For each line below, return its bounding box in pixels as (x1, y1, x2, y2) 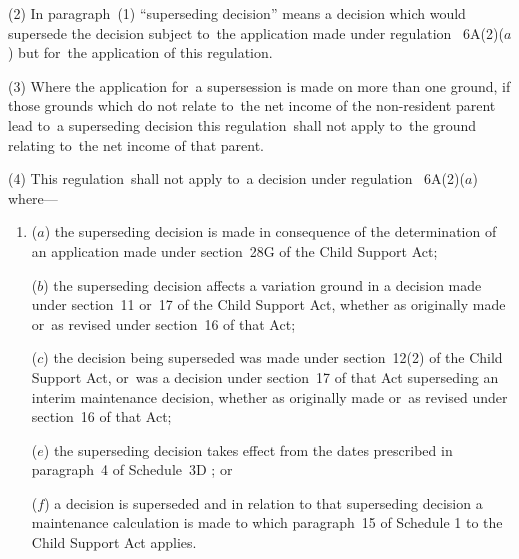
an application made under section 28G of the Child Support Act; (31, 240, 438, 261)
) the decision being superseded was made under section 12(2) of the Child (43, 347, 503, 368)
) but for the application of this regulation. (8, 42, 273, 63)
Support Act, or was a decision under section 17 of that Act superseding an (31, 366, 499, 387)
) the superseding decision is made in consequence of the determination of (44, 221, 497, 242)
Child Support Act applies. (31, 532, 197, 553)
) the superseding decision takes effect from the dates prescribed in (43, 439, 453, 460)
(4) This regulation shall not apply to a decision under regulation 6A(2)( (8, 168, 465, 189)
